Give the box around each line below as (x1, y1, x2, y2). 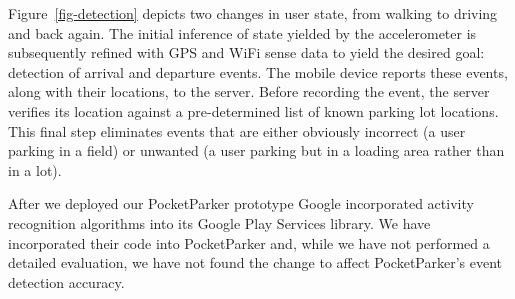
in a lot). (8, 159, 62, 180)
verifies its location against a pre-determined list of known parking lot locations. (8, 100, 499, 121)
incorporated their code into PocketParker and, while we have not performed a (8, 232, 490, 253)
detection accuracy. (8, 271, 125, 292)
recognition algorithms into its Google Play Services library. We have (8, 212, 431, 233)
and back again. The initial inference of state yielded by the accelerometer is (8, 22, 477, 43)
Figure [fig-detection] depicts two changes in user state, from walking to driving (8, 3, 498, 23)
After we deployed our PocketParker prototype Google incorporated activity (8, 193, 474, 214)
